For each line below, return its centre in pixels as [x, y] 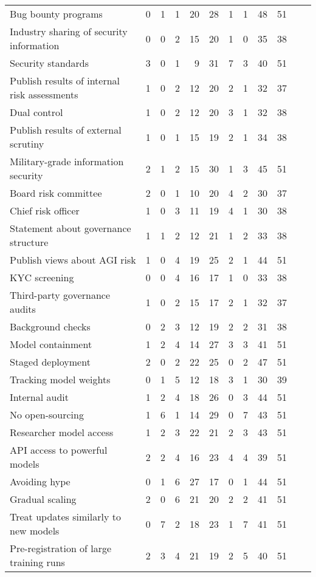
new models [35, 531]
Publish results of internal [65, 80]
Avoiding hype [40, 481]
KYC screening [42, 277]
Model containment [51, 344]
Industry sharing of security [69, 31]
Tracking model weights [60, 379]
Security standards [50, 63]
